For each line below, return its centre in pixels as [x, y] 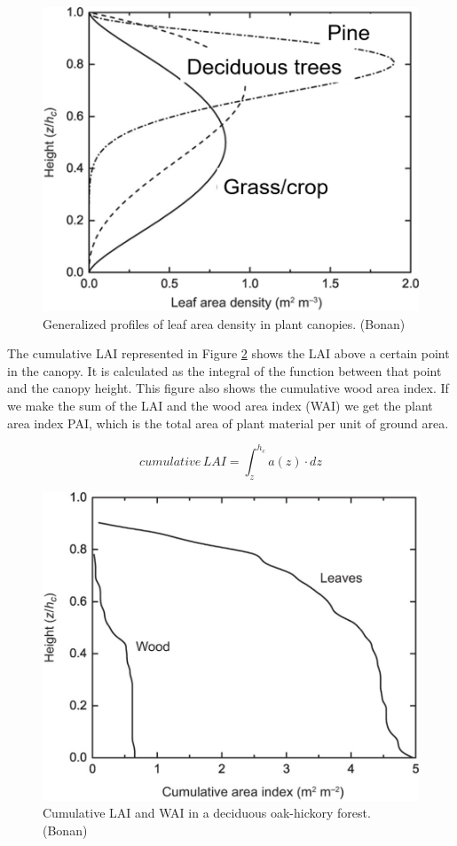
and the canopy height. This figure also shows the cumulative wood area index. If [228, 388]
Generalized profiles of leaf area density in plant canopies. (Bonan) [224, 323]
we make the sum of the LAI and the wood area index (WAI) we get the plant [220, 406]
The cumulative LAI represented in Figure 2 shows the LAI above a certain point [228, 353]
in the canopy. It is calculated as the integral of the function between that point [225, 370]
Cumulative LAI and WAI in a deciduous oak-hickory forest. [207, 813]
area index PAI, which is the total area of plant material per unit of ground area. [228, 423]
